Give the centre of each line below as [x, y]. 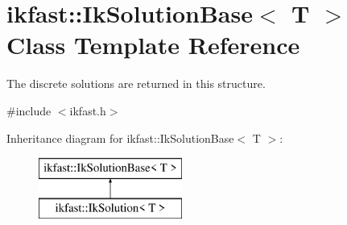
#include [29, 110]
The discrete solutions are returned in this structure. [136, 83]
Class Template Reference [153, 45]
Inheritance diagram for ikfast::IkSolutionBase [120, 137]
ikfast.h [88, 110]
